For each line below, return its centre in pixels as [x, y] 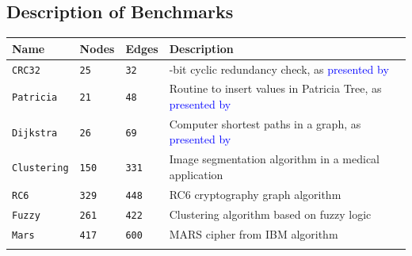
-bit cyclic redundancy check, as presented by [279, 69]
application [196, 174]
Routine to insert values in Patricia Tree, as [275, 88]
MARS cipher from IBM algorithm [254, 233]
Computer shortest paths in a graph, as [265, 123]
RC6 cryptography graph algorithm [255, 194]
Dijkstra [35, 133]
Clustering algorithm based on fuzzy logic [270, 214]
